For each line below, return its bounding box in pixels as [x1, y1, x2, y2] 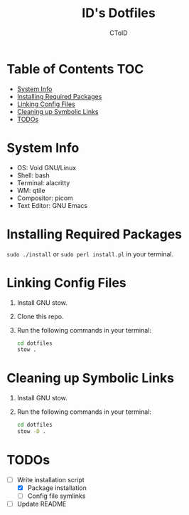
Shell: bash [16, 171, 50, 180]
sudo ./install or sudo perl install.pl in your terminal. [6, 249, 174, 258]
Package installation [27, 483, 87, 492]
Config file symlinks [27, 491, 86, 500]
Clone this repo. [16, 312, 64, 321]
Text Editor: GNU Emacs [16, 201, 88, 209]
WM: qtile [16, 186, 45, 194]
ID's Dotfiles [82, 5, 156, 21]
